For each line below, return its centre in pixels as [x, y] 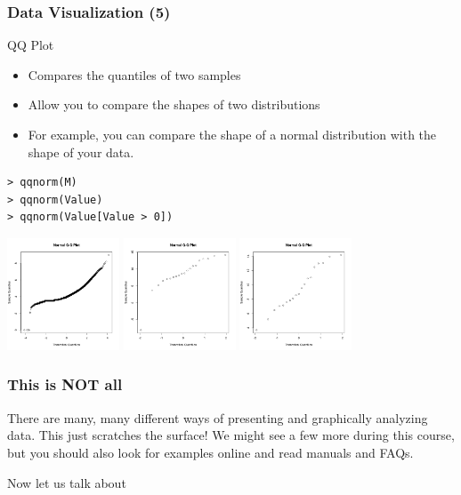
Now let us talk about [67, 482]
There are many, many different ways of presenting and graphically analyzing [218, 417]
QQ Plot [31, 45]
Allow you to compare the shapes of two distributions [174, 104]
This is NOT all [65, 384]
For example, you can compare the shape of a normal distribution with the [232, 134]
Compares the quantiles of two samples [134, 74]
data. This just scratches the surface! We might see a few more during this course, [231, 435]
